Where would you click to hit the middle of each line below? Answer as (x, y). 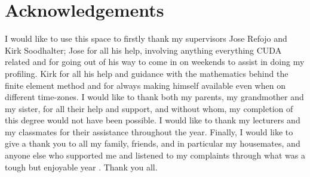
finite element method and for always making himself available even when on (145, 85)
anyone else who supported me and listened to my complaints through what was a (155, 155)
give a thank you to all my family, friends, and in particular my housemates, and (153, 143)
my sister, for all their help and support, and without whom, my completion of (149, 108)
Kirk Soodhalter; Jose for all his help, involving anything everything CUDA (143, 50)
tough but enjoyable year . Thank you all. (81, 167)
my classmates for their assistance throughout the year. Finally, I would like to (149, 131)
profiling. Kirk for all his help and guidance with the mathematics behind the (147, 73)
